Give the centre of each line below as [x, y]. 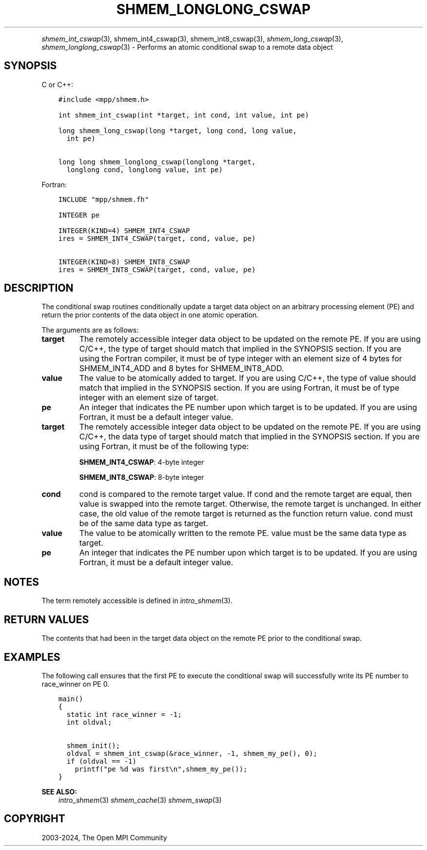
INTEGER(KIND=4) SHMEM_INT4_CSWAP [124, 230]
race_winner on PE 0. [76, 684]
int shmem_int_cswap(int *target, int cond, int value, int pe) [184, 115]
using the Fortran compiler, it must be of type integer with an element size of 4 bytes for [241, 359]
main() [71, 699]
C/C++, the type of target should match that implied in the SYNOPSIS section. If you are [240, 349]
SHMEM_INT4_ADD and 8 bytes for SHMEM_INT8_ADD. [182, 368]
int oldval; [89, 722]
